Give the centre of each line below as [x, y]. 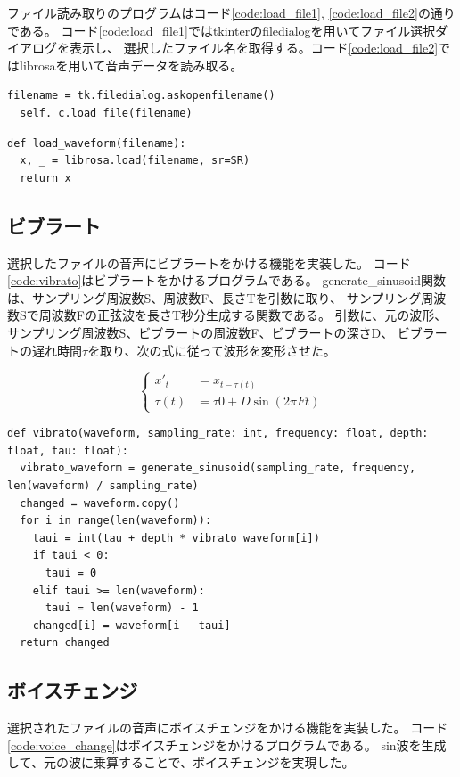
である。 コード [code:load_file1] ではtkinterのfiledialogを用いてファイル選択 [222, 30]
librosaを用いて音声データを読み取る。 [131, 65]
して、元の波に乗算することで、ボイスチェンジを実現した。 [181, 762]
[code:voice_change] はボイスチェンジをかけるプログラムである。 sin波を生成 [227, 744]
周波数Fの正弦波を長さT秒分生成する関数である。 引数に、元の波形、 [243, 315]
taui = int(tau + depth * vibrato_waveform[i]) [176, 538]
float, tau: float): [68, 450]
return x [45, 178]
